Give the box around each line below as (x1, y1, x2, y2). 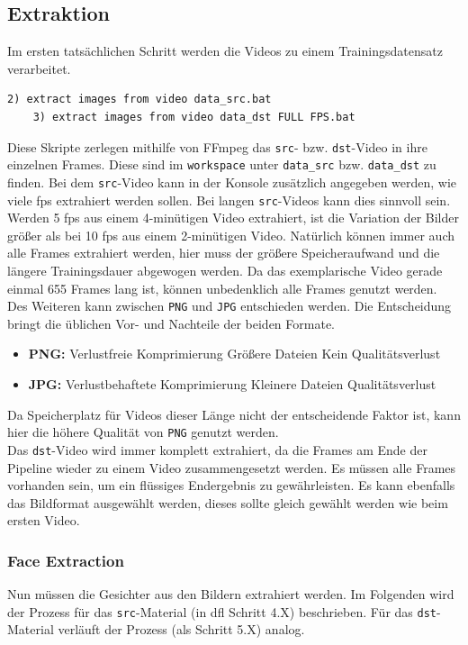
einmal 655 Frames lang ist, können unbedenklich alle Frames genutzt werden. (7, 278, 437, 297)
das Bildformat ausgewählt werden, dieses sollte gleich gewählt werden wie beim (7, 493, 448, 512)
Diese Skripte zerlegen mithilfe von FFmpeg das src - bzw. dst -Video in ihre (7, 137, 427, 156)
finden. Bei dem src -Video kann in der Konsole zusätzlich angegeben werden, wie (7, 172, 457, 191)
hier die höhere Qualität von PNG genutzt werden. (7, 422, 279, 441)
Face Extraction (7, 549, 124, 571)
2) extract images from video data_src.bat (7, 93, 272, 106)
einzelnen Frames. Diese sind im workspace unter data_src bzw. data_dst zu (7, 155, 436, 174)
